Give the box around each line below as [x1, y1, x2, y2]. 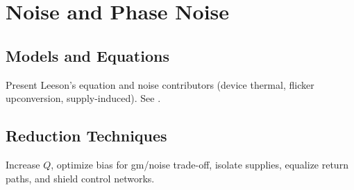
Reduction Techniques [6, 125, 167, 146]
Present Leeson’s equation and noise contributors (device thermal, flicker [6, 77, 314, 92]
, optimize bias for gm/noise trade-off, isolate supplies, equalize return [51, 157, 348, 171]
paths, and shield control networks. [6, 171, 155, 185]
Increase [6, 157, 40, 171]
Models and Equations [6, 44, 169, 66]
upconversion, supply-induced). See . [6, 91, 161, 105]
